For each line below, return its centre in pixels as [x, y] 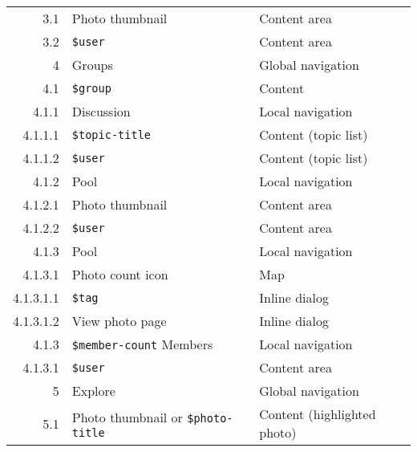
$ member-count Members [142, 344]
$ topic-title [111, 134]
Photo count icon [120, 274]
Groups [92, 65]
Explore [93, 391]
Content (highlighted [318, 414]
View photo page [119, 321]
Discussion [101, 111]
